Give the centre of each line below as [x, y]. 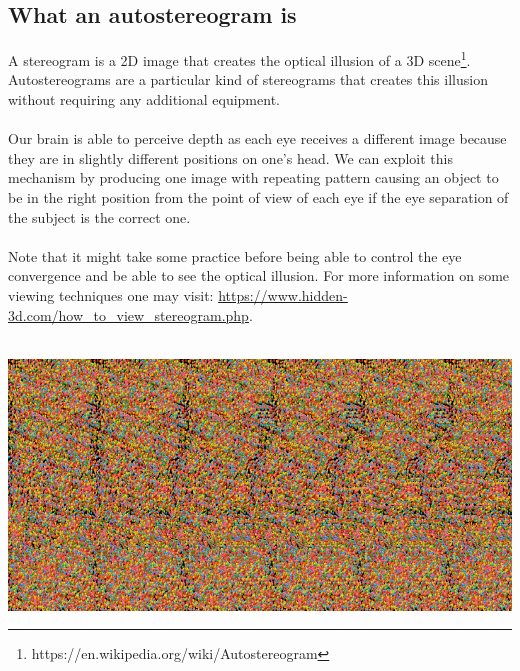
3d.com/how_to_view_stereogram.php [128, 314]
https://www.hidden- [283, 294]
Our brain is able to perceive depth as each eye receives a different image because [257, 138]
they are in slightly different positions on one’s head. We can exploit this [230, 157]
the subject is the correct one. [99, 216]
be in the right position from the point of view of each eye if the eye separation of [258, 197]
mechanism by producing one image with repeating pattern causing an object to [253, 177]
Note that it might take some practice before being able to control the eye [235, 255]
